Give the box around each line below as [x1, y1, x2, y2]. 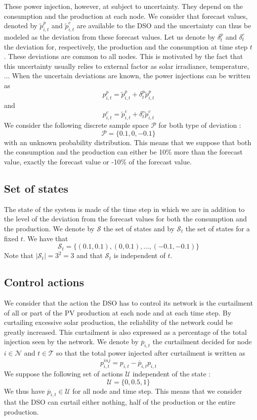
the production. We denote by [4, 223, 95, 233]
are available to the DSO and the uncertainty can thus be [77, 20, 251, 31]
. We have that [23, 233, 68, 243]
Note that [4, 250, 34, 261]
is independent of [114, 250, 166, 261]
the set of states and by [103, 223, 175, 233]
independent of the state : [132, 368, 211, 378]
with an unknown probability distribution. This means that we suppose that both [4, 137, 252, 147]
